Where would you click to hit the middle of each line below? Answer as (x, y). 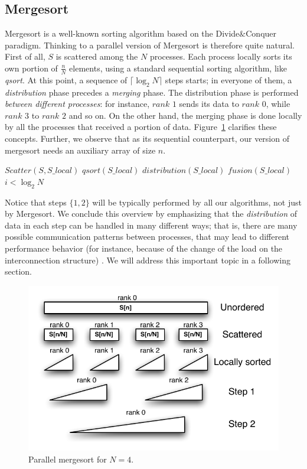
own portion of (31, 68)
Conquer (261, 33)
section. (18, 271)
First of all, (25, 56)
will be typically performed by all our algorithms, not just (197, 202)
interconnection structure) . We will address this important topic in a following (148, 260)
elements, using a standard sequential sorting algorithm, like (178, 68)
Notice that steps (36, 202)
